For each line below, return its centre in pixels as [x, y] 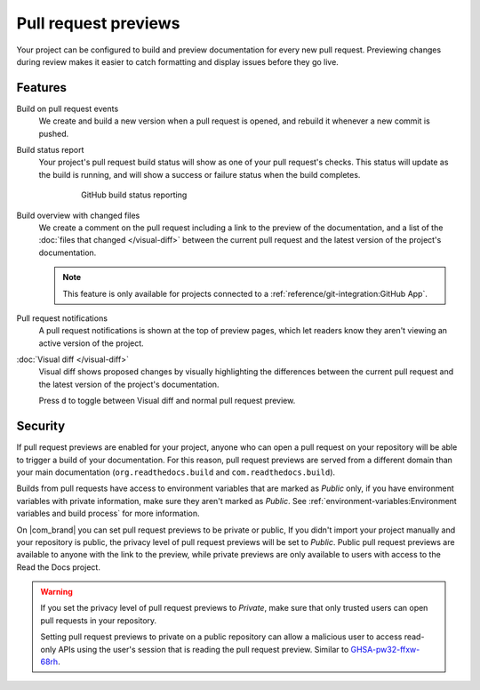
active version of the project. [91, 343]
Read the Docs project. [59, 567]
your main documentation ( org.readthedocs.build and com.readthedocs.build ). [176, 472]
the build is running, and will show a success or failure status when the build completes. [200, 174]
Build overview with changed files [78, 215]
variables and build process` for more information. [108, 513]
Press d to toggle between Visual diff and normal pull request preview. [167, 401]
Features [41, 88]
